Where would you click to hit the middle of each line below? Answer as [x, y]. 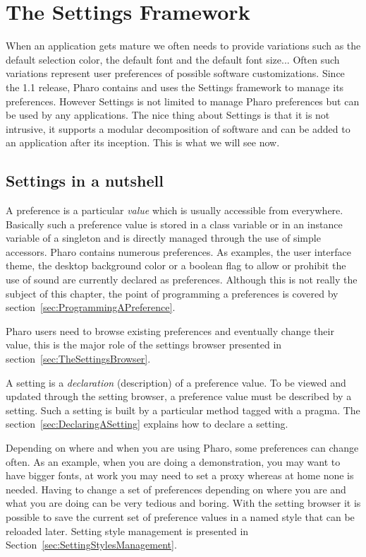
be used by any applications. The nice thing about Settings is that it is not [168, 115]
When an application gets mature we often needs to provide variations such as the [183, 46]
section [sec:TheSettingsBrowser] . [78, 359]
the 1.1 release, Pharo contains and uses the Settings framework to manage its [175, 87]
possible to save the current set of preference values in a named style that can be [180, 516]
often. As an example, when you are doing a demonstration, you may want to [173, 461]
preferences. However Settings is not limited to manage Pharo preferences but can [183, 101]
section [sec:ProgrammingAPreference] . [91, 307]
